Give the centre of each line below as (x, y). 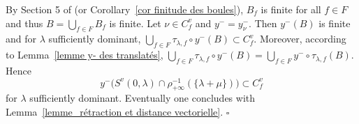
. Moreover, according (300, 39)
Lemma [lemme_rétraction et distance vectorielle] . (115, 112)
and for (21, 39)
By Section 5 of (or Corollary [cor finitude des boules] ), (125, 9)
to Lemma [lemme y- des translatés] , (85, 55)
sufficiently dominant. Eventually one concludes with (142, 98)
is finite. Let (135, 23)
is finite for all (291, 9)
